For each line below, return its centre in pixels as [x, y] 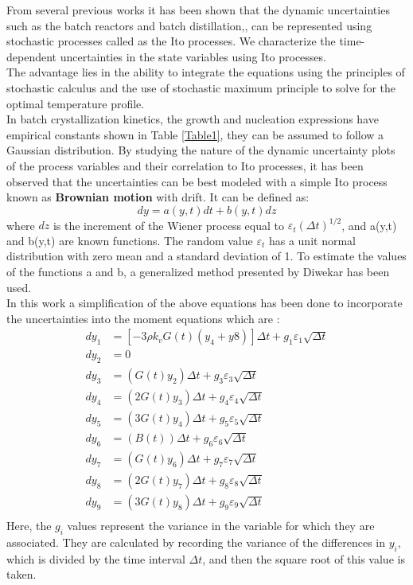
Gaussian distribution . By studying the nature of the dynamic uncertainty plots [201, 150]
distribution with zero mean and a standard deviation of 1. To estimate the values [206, 256]
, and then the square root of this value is [304, 558]
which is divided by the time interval [96, 558]
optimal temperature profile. [76, 103]
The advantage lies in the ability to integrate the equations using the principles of [206, 72]
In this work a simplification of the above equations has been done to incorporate [205, 303]
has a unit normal [312, 240]
